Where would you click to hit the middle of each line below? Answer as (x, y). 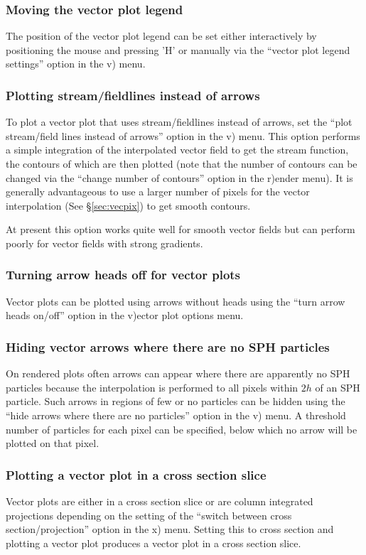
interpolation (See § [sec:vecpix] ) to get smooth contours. (128, 205)
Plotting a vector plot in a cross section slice (136, 474)
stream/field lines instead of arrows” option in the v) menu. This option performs (183, 135)
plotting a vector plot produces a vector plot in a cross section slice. (154, 543)
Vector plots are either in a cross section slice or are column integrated (160, 501)
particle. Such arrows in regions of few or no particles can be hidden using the (176, 401)
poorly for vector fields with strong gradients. (104, 243)
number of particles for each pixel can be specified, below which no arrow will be (182, 429)
